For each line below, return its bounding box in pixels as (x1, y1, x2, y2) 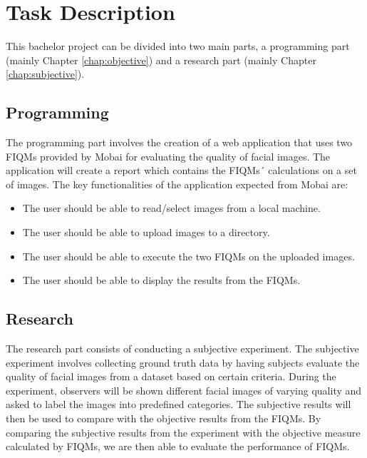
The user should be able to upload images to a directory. (22, 225, 270, 240)
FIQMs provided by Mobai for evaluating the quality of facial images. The (6, 148, 331, 163)
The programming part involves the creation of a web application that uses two (6, 135, 353, 150)
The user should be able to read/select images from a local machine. (22, 200, 321, 215)
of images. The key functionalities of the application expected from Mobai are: (6, 176, 348, 191)
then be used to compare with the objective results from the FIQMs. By (6, 411, 321, 426)
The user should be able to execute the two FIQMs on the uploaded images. (22, 248, 355, 263)
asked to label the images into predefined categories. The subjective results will (6, 397, 351, 412)
